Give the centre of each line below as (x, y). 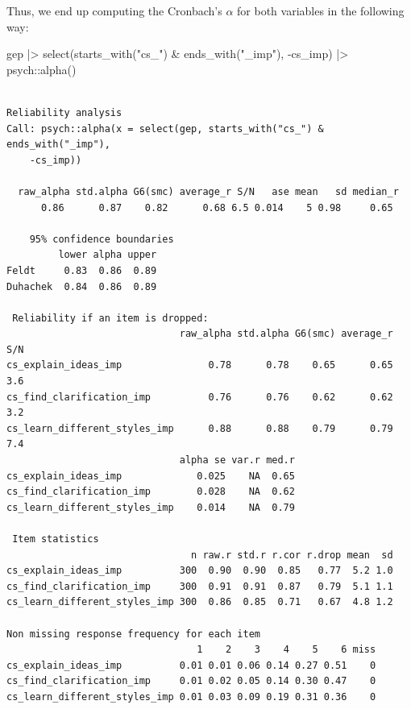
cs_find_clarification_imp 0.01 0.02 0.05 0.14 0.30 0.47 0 (191, 681)
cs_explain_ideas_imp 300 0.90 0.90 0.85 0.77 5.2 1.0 (200, 571)
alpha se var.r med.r (237, 460)
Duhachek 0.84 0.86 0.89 (82, 286)
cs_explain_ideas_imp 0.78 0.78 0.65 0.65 (200, 365)
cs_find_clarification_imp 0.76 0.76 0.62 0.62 (200, 397)
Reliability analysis (64, 112)
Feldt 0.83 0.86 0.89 (82, 270)
